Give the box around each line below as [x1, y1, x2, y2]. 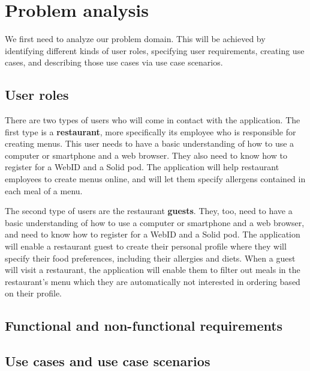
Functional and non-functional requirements [5, 316, 283, 335]
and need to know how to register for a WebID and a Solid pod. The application [5, 228, 300, 241]
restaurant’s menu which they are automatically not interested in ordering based [5, 275, 300, 287]
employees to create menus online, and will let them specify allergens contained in [5, 173, 306, 185]
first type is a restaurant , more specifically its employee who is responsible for [5, 125, 296, 138]
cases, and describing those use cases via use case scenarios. [5, 56, 223, 69]
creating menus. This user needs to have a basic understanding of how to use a [5, 137, 294, 150]
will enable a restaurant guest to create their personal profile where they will [5, 240, 287, 253]
